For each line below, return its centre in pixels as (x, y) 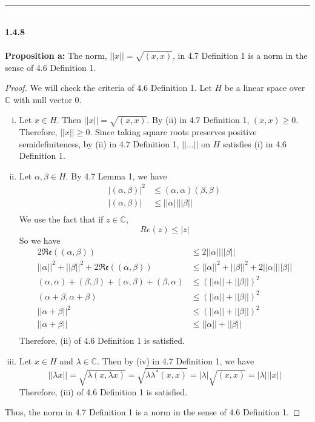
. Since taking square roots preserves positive (173, 132)
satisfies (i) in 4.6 (255, 143)
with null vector (43, 99)
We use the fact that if (61, 219)
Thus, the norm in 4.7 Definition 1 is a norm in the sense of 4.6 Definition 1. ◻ (153, 412)
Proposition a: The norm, (56, 55)
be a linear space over (265, 88)
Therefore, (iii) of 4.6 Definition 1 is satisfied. (103, 391)
